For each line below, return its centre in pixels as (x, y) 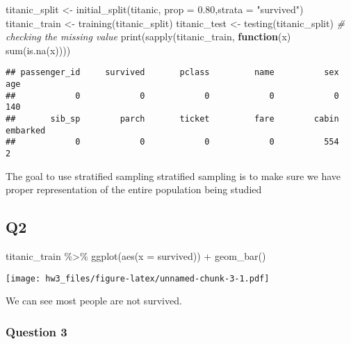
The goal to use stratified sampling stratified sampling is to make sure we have (173, 175)
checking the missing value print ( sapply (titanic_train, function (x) (148, 36)
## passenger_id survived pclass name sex (172, 73)
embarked (26, 130)
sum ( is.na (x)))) (38, 50)
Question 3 (36, 331)
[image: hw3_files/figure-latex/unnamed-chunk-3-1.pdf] (138, 278)
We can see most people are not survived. (94, 301)
